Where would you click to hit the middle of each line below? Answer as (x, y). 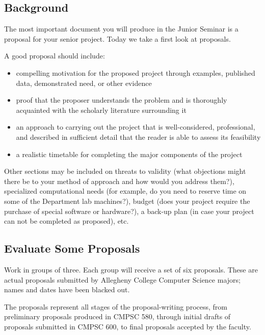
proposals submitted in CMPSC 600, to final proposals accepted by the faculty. (128, 326)
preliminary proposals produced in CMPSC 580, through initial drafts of (117, 316)
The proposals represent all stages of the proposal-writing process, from (116, 306)
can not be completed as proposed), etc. (67, 221)
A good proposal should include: (55, 56)
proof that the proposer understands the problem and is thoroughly (122, 100)
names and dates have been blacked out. (67, 290)
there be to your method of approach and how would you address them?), (119, 181)
